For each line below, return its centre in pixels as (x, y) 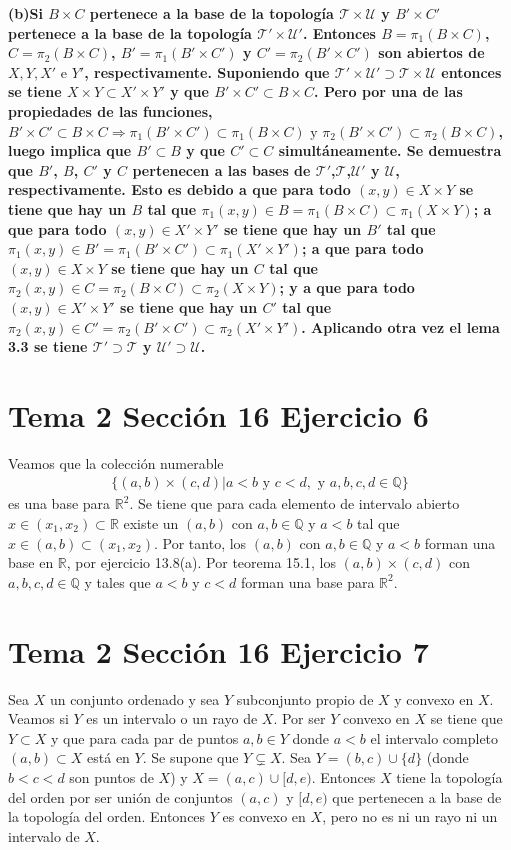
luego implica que (70, 150)
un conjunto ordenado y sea (134, 698)
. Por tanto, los (200, 542)
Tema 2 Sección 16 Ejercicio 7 (218, 650)
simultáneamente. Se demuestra (390, 150)
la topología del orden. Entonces (107, 816)
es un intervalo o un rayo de (172, 718)
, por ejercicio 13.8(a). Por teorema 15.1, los (201, 562)
